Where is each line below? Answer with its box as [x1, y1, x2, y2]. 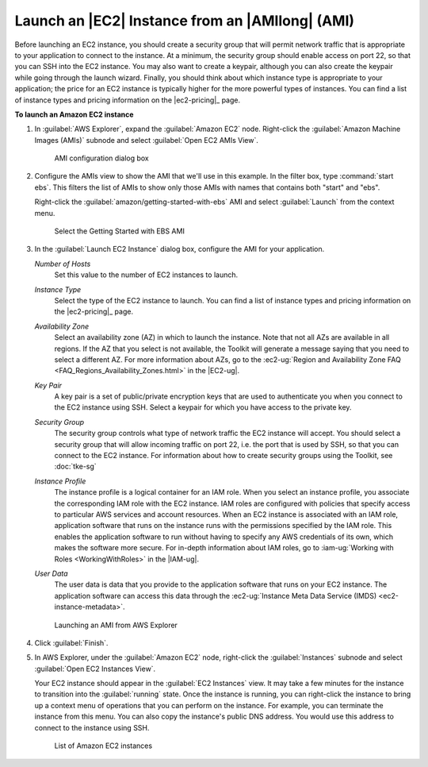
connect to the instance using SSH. [34, 723, 150, 732]
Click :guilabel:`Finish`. [34, 638, 109, 647]
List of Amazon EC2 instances [54, 741, 153, 750]
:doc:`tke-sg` [54, 461, 97, 472]
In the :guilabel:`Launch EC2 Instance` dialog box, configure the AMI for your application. [34, 245, 325, 254]
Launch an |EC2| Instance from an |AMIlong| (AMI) [14, 12, 355, 29]
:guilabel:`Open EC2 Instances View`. [34, 664, 156, 673]
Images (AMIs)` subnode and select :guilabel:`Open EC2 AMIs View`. [34, 135, 259, 145]
